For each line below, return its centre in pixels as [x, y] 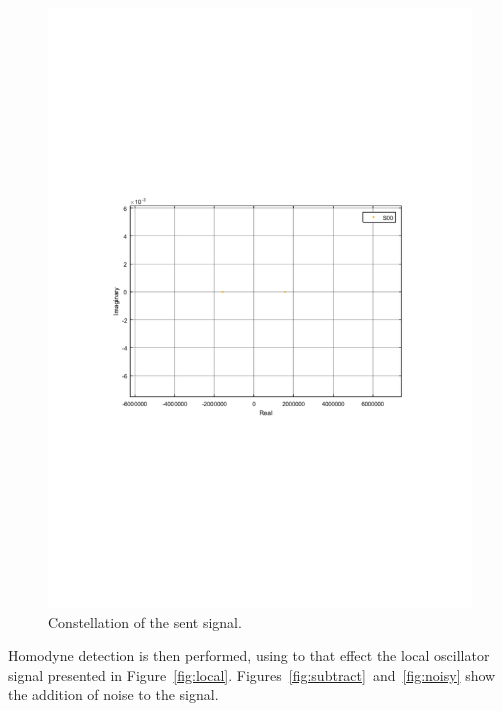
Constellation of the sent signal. [145, 621]
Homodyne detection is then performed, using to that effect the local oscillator [249, 655]
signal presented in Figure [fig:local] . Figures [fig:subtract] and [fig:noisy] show [252, 674]
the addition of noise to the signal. [113, 694]
